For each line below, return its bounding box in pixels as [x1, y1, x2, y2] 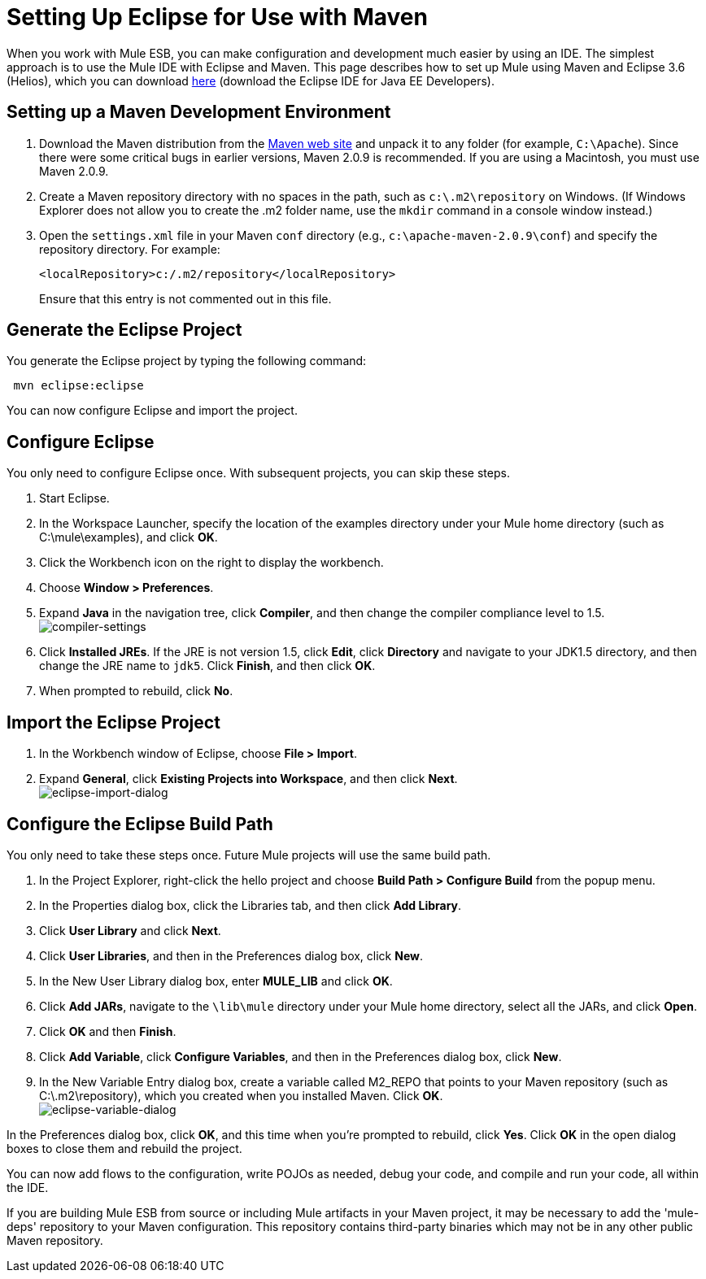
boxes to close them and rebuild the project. [7, 1141, 242, 1155]
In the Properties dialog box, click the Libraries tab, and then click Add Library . [39, 898, 462, 912]
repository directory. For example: [39, 241, 220, 256]
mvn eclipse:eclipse [13, 379, 144, 393]
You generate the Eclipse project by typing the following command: [7, 354, 367, 368]
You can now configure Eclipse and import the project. [7, 403, 298, 418]
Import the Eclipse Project [7, 711, 220, 733]
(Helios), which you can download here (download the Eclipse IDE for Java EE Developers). [7, 73, 495, 88]
